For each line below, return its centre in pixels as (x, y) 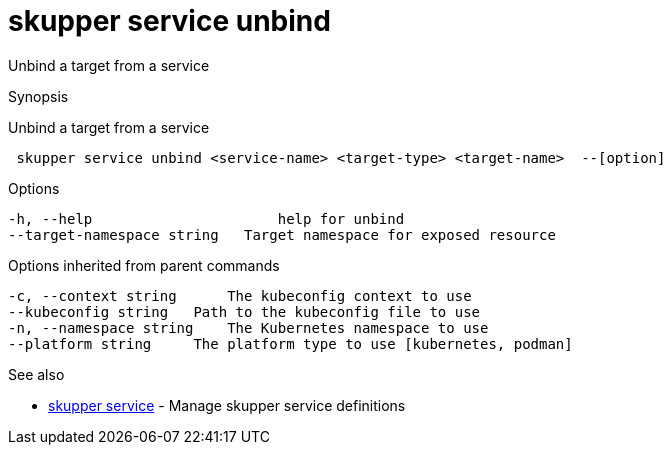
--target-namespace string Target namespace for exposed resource (282, 234)
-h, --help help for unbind (206, 218)
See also (36, 374)
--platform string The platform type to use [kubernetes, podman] (290, 343)
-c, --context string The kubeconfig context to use (240, 295)
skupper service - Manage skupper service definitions (227, 405)
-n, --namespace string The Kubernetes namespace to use (248, 327)
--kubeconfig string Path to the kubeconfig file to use (244, 311)
